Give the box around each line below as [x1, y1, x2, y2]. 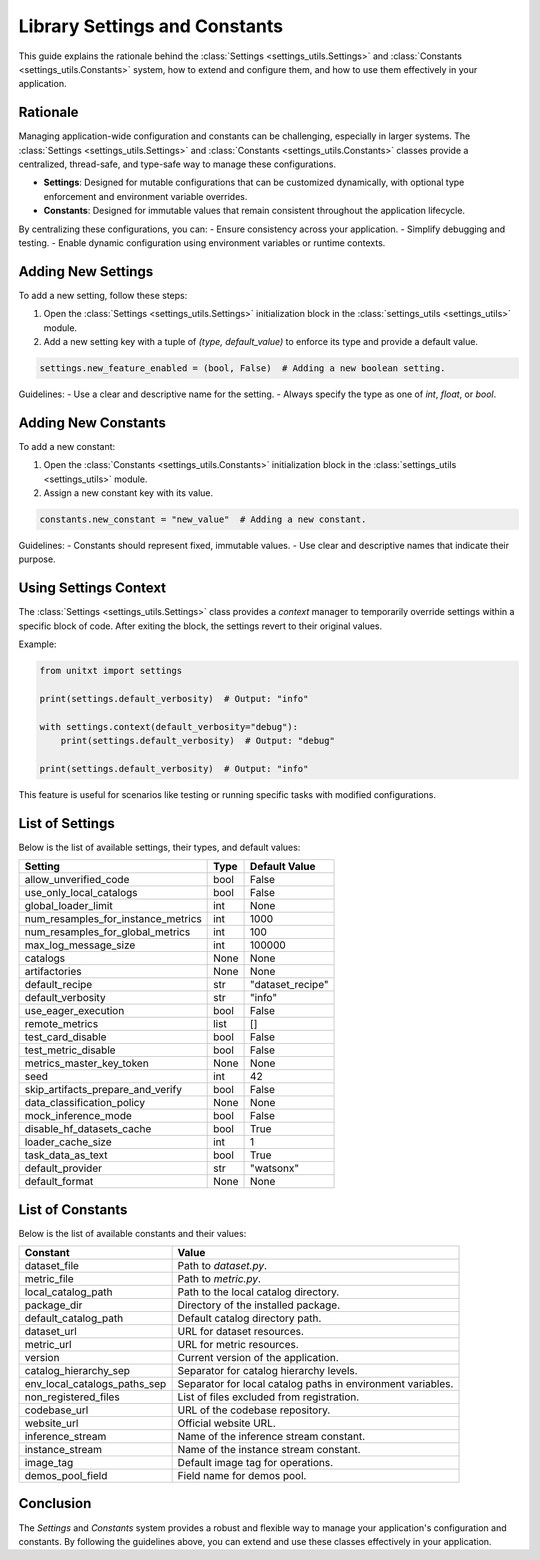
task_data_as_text [24, 1148, 108, 1162]
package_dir [24, 1298, 83, 1312]
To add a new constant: [18, 440, 116, 452]
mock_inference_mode [24, 1109, 132, 1123]
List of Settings [18, 815, 115, 832]
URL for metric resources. [177, 1338, 299, 1352]
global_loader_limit [24, 899, 114, 913]
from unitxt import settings [39, 665, 183, 677]
